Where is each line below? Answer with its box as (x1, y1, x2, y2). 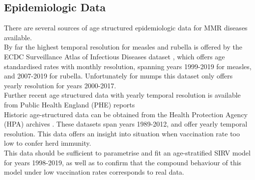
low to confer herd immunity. (4, 138, 91, 148)
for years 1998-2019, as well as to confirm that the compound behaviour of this (4, 157, 242, 167)
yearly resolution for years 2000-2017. (4, 80, 116, 90)
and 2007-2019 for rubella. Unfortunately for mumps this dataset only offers (4, 71, 233, 81)
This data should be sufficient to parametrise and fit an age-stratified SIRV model (4, 147, 251, 157)
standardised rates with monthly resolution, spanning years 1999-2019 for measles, (4, 61, 252, 71)
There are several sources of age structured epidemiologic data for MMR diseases (4, 23, 248, 33)
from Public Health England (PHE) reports (4, 99, 135, 109)
